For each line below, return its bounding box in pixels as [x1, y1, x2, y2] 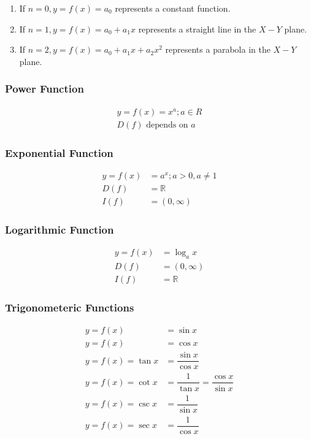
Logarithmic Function [5, 221, 114, 237]
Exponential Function [5, 145, 113, 160]
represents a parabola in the [165, 43, 271, 56]
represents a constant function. [115, 2, 231, 14]
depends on [146, 120, 188, 129]
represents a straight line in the [138, 22, 256, 35]
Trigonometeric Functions [5, 300, 134, 315]
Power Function [5, 81, 84, 96]
